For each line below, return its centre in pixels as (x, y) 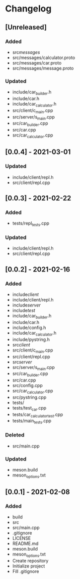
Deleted (15, 435)
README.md (25, 543)
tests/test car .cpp (29, 408)
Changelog (28, 9)
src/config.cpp (28, 385)
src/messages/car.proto (37, 62)
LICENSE (22, 538)
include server (26, 305)
